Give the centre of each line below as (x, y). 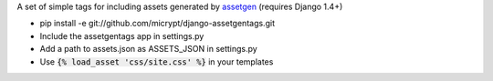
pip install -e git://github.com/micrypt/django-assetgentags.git (157, 24)
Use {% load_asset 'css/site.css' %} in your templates (157, 61)
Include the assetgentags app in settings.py (122, 35)
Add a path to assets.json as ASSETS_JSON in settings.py (148, 49)
